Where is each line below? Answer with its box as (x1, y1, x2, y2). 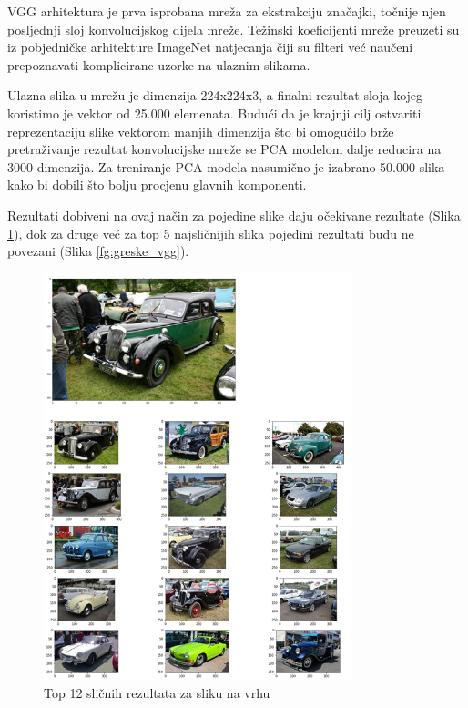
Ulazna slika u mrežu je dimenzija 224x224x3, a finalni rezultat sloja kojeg (7, 86, 423, 105)
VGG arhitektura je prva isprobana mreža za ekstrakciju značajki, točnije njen (7, 2, 446, 20)
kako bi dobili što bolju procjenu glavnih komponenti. (7, 175, 307, 194)
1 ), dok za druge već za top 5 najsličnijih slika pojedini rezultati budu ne (7, 223, 414, 242)
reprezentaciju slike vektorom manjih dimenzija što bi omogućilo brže (7, 121, 394, 140)
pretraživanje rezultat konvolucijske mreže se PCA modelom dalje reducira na (7, 139, 442, 159)
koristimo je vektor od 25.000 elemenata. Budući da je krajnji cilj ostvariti (7, 103, 422, 122)
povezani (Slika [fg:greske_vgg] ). (7, 241, 189, 261)
